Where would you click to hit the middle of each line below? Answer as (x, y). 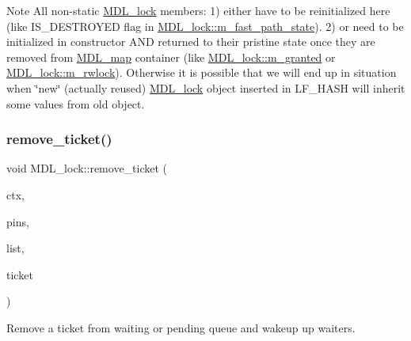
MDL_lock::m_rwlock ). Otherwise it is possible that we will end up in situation (202, 72)
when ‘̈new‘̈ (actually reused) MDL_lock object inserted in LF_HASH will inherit (206, 87)
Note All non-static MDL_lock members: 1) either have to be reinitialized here (198, 10)
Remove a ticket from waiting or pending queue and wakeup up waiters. (181, 327)
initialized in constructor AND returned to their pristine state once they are (191, 42)
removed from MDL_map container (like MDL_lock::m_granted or (171, 57)
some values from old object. (76, 103)
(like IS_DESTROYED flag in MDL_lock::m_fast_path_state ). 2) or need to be (205, 26)
